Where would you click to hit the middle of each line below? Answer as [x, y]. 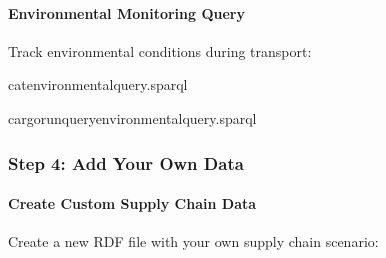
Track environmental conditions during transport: [160, 50]
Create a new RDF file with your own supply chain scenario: [193, 241]
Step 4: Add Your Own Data [126, 162]
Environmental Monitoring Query [126, 12]
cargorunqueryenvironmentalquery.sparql [132, 117]
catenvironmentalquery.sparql [98, 84]
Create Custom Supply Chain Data [132, 203]
